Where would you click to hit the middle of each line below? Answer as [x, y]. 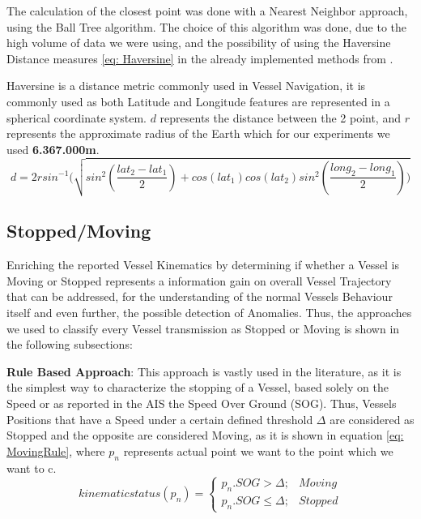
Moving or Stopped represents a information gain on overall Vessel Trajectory [199, 280]
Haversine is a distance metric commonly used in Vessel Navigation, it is [186, 86]
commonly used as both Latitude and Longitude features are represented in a [198, 101]
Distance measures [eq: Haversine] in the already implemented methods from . [200, 58]
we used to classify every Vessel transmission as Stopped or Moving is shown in [203, 328]
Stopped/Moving [79, 231]
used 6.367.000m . [53, 149]
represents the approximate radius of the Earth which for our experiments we [198, 133]
